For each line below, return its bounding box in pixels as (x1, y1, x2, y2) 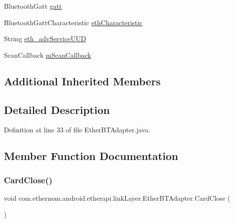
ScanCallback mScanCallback (4, 49, 91, 60)
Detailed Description (4, 102, 110, 117)
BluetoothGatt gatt (4, 1, 62, 11)
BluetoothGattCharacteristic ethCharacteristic (4, 17, 143, 27)
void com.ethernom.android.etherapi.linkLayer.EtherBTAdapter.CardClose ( (4, 192, 231, 203)
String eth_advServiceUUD (4, 33, 86, 44)
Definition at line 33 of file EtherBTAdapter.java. (4, 125, 150, 135)
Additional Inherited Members (4, 73, 161, 88)
